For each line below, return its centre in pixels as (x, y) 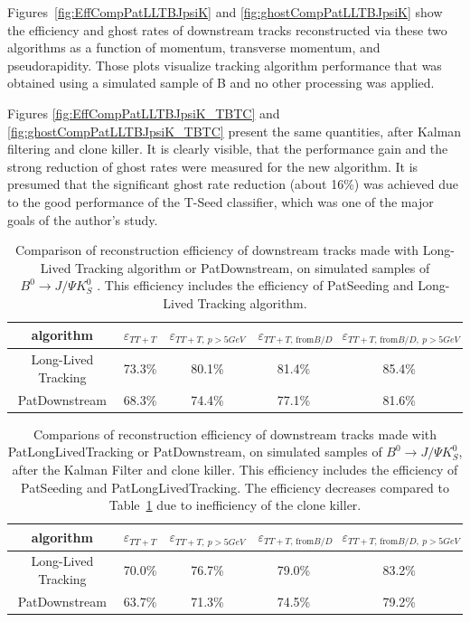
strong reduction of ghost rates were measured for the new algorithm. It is (213, 166)
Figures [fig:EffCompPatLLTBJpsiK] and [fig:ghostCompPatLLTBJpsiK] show (225, 12)
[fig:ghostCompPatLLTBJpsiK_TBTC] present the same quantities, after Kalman (235, 131)
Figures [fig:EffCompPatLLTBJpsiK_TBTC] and (144, 113)
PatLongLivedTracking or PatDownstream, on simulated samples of (195, 452)
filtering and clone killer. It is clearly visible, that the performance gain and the (228, 149)
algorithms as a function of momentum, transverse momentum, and (194, 47)
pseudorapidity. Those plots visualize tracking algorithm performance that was (225, 65)
